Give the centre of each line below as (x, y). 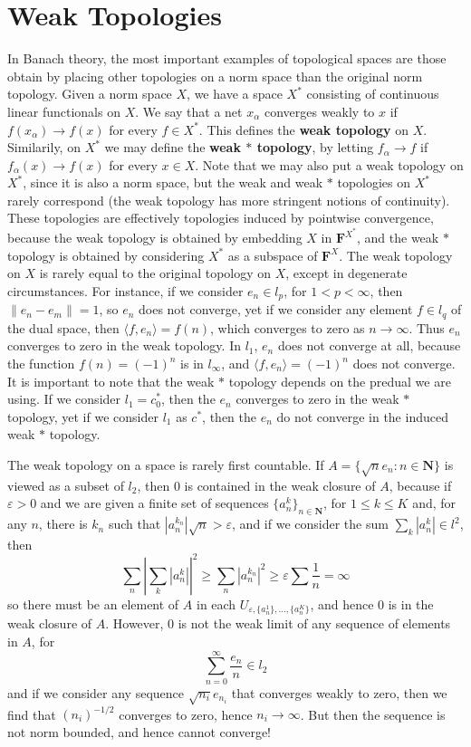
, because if (420, 485)
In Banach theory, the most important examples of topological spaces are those (227, 58)
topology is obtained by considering (106, 255)
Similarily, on (44, 147)
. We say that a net (189, 111)
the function (41, 363)
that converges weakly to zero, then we (339, 692)
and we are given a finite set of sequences (154, 503)
